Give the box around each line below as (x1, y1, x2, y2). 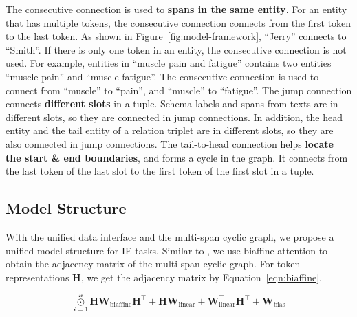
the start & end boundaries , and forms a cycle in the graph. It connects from (6, 150, 348, 164)
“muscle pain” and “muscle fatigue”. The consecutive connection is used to (6, 69, 319, 83)
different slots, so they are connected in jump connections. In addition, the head (6, 109, 343, 124)
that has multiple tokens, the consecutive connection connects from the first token (6, 15, 351, 30)
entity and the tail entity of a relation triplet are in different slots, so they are (6, 123, 334, 138)
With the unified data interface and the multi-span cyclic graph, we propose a (6, 229, 334, 243)
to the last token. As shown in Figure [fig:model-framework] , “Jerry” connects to (6, 29, 347, 43)
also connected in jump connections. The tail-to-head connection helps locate (6, 136, 334, 151)
